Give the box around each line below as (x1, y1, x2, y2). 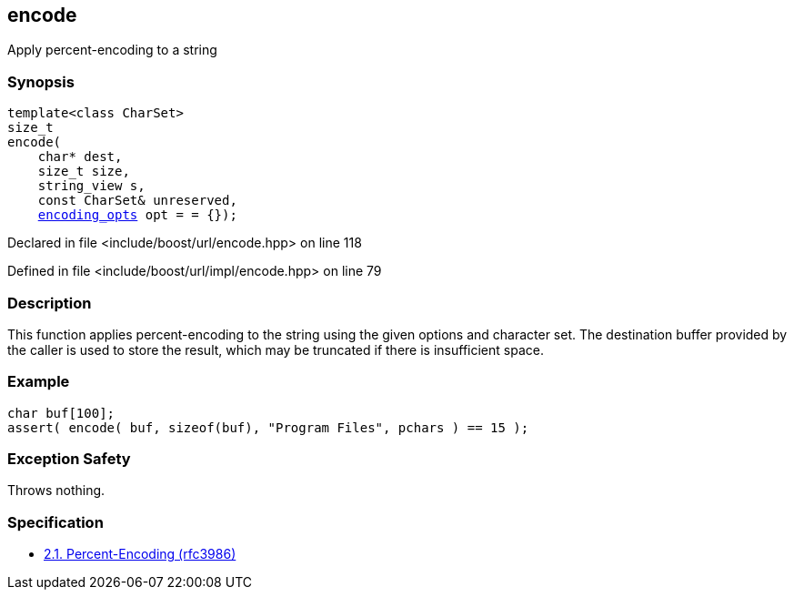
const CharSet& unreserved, (37, 193, 237, 208)
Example (7, 372, 70, 391)
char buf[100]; (7, 405, 116, 420)
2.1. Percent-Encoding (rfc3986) (44, 546, 236, 562)
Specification (7, 512, 104, 531)
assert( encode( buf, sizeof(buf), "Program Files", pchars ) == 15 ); (7, 420, 529, 435)
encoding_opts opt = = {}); (37, 207, 237, 223)
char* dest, (37, 149, 123, 165)
